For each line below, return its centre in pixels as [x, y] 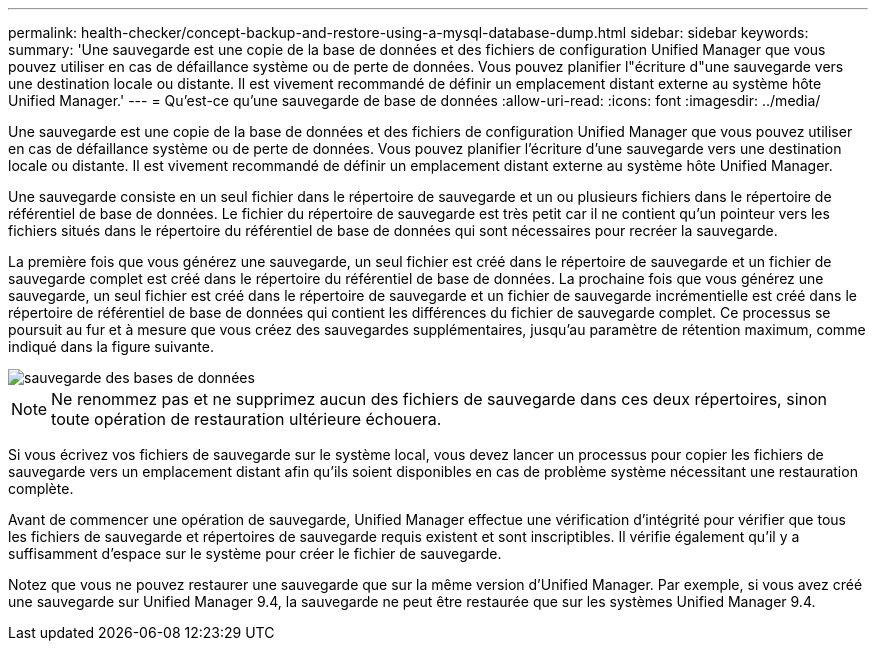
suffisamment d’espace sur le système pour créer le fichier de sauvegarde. [255, 553]
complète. [41, 488]
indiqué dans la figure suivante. [111, 346]
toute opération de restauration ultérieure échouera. [246, 419]
